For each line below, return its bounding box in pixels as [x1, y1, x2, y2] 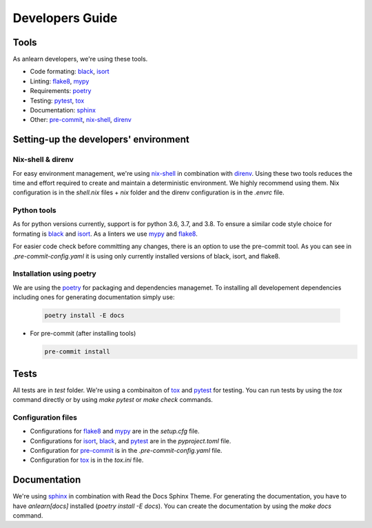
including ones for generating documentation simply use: [12, 293, 175, 301]
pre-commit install [44, 348, 110, 356]
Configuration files [12, 412, 77, 422]
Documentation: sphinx [30, 106, 96, 114]
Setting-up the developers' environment [12, 134, 189, 145]
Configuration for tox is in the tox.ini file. [30, 456, 144, 465]
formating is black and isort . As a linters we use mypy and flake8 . [12, 230, 198, 238]
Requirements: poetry [30, 87, 92, 95]
